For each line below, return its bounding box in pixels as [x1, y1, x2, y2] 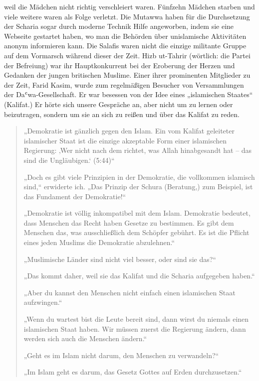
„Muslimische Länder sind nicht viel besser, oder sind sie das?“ [23, 254, 216, 264]
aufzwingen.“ [23, 297, 62, 307]
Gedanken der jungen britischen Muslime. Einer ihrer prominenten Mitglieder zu [4, 70, 251, 80]
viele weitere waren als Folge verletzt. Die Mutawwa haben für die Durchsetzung [4, 11, 250, 21]
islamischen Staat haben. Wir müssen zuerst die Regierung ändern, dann [23, 323, 246, 334]
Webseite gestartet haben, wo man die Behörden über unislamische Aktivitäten [4, 30, 247, 41]
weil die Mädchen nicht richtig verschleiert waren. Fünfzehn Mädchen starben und [4, 1, 255, 11]
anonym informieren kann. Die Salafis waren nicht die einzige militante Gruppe [4, 40, 247, 51]
